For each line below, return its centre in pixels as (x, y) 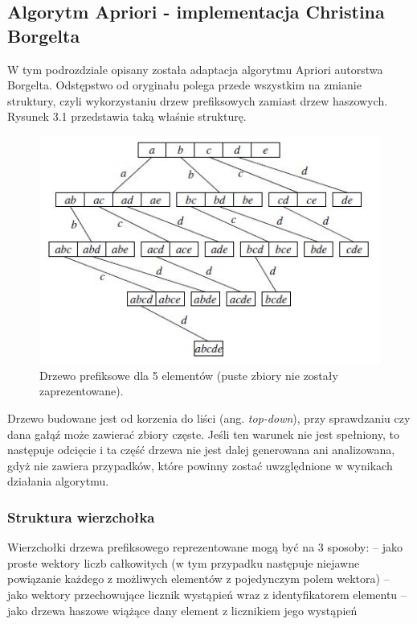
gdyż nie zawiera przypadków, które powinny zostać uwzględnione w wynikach (200, 465)
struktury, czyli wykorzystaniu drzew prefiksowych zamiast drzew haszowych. (198, 100)
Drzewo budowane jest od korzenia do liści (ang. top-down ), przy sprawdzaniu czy (209, 418)
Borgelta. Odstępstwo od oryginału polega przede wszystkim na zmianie (184, 85)
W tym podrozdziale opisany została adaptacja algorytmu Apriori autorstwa (195, 69)
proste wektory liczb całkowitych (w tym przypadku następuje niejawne (184, 562)
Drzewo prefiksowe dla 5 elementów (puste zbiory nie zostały (189, 375)
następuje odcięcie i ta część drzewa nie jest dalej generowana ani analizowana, (201, 450)
